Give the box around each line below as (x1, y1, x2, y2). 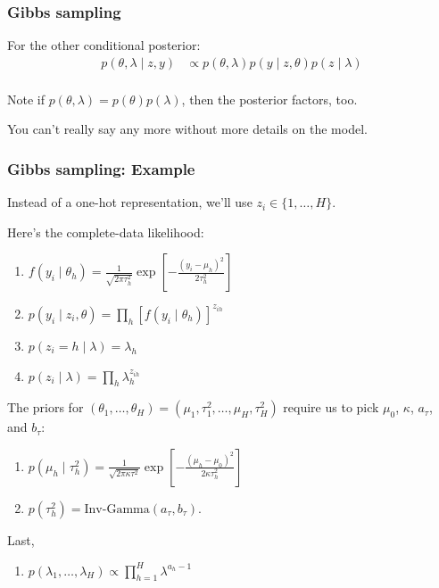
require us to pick (283, 398, 379, 417)
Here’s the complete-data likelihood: (7, 222, 204, 241)
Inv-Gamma (84, 502, 150, 516)
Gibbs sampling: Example (7, 157, 195, 179)
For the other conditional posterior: (7, 36, 201, 54)
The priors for (7, 398, 84, 417)
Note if (7, 89, 45, 108)
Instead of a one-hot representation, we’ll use (7, 193, 253, 211)
